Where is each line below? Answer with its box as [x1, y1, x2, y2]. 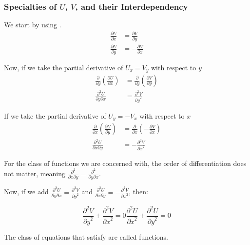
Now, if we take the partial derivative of [4, 62, 123, 72]
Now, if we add [4, 186, 49, 197]
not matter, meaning [4, 168, 66, 179]
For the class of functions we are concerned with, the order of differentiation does [4, 158, 247, 168]
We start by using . [4, 20, 61, 30]
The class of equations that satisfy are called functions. [4, 232, 168, 242]
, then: [129, 186, 148, 197]
